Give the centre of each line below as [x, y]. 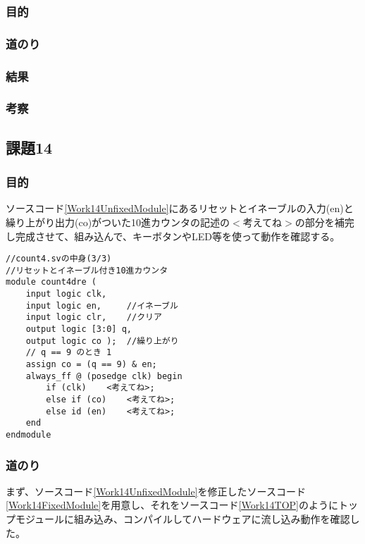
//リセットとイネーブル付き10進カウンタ [87, 270]
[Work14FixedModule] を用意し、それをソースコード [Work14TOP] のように [172, 505]
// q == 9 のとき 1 [69, 353]
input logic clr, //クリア [94, 317]
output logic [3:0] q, [79, 329]
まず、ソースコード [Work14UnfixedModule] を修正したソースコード [156, 491]
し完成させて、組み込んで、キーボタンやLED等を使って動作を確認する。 [173, 236]
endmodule [29, 435]
